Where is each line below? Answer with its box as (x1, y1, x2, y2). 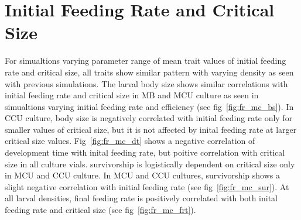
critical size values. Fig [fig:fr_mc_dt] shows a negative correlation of (5, 135, 255, 147)
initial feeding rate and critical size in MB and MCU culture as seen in (5, 89, 259, 101)
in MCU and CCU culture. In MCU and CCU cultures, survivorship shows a (5, 169, 280, 181)
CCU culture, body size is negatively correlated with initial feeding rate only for (5, 112, 293, 124)
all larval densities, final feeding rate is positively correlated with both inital (5, 192, 278, 204)
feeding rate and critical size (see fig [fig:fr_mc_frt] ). (5, 204, 196, 216)
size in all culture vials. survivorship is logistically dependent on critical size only (5, 157, 295, 170)
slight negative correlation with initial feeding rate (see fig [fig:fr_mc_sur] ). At (5, 180, 289, 192)
